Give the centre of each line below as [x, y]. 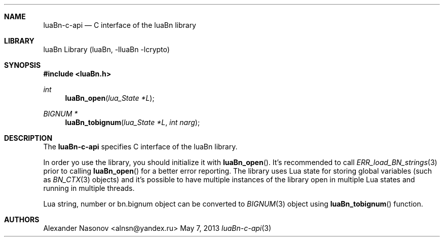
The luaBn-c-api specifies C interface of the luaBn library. [140, 147]
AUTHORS [22, 219]
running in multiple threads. [89, 188]
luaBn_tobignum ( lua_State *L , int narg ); [133, 122]
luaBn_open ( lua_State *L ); [110, 98]
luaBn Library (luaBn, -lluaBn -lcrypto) [106, 49]
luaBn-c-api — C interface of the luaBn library [120, 25]
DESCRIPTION [28, 138]
